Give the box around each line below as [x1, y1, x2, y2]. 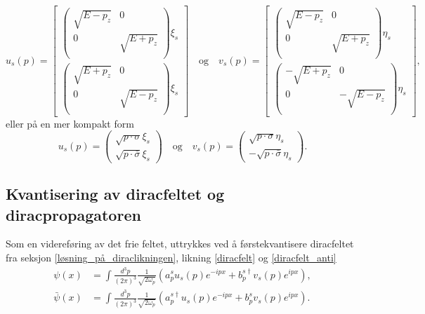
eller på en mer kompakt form [6, 116, 134, 130]
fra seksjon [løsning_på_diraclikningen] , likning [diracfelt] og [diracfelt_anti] [6, 250, 336, 265]
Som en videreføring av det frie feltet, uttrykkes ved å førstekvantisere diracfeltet [6, 236, 354, 251]
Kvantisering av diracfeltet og [6, 183, 225, 205]
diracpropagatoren [6, 203, 141, 225]
